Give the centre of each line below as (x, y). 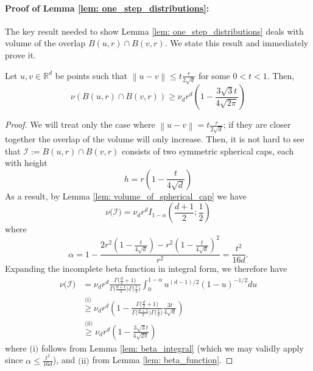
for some (214, 75)
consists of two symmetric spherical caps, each (208, 151)
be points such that (91, 75)
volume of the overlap (45, 43)
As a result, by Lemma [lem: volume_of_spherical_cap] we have (126, 196)
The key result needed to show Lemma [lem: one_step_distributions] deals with (154, 31)
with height (26, 163)
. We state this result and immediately (237, 43)
